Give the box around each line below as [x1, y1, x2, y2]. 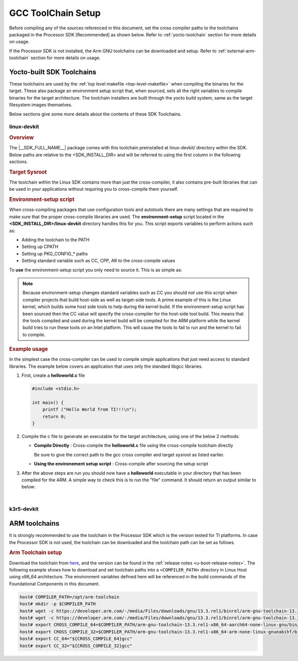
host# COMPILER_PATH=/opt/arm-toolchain [19, 594, 119, 600]
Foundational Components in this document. [9, 580, 100, 587]
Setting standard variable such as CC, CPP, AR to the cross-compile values [21, 258, 176, 264]
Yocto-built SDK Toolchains [9, 68, 97, 76]
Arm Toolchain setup [9, 549, 62, 556]
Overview [9, 134, 34, 141]
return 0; [42, 414, 67, 419]
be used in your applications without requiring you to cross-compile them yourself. [9, 186, 178, 192]
